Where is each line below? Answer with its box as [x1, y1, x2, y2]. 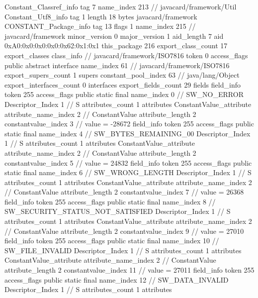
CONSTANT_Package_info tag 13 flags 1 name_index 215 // [4, 21, 196, 31]
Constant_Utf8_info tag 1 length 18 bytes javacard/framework [4, 11, 197, 21]
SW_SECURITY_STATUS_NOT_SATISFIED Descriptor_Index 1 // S [4, 206, 231, 216]
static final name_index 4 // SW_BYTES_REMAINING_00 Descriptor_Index [4, 128, 251, 138]
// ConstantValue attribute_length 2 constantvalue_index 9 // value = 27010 [4, 225, 244, 236]
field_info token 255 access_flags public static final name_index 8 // [4, 196, 216, 206]
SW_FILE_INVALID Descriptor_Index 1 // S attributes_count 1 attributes [4, 245, 242, 255]
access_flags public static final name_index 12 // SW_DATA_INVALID [4, 274, 229, 285]
